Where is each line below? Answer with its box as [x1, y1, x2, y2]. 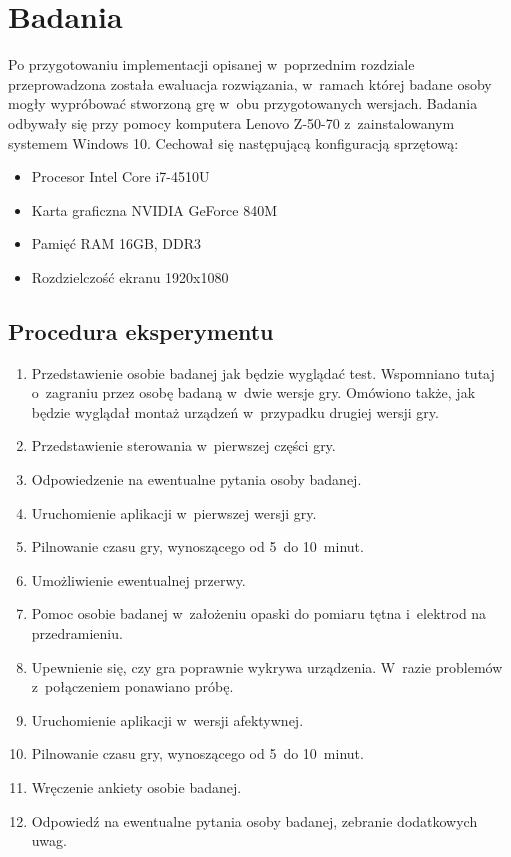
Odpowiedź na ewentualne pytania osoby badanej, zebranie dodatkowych [31, 810, 478, 831]
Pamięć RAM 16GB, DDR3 [31, 233, 202, 254]
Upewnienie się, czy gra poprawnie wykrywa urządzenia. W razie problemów [31, 656, 503, 677]
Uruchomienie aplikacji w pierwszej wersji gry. [31, 502, 317, 523]
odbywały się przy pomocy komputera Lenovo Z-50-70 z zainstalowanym [8, 112, 455, 133]
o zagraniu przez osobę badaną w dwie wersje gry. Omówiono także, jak [31, 382, 476, 403]
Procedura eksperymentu [8, 315, 274, 346]
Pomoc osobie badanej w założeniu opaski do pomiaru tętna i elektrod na [31, 603, 487, 624]
